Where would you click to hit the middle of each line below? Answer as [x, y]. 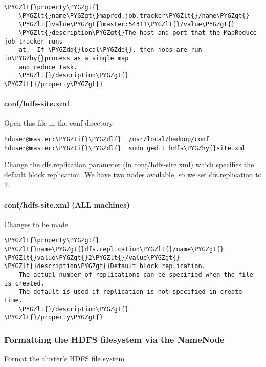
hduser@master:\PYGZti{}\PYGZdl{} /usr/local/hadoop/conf [107, 139]
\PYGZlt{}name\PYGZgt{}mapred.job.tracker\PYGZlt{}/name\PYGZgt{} [134, 16]
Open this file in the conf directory [59, 123]
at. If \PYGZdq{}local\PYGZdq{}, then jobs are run [110, 50]
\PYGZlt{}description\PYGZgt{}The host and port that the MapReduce [138, 33]
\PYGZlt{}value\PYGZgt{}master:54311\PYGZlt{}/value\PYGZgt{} [127, 24]
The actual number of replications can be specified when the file [136, 275]
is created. [24, 283]
